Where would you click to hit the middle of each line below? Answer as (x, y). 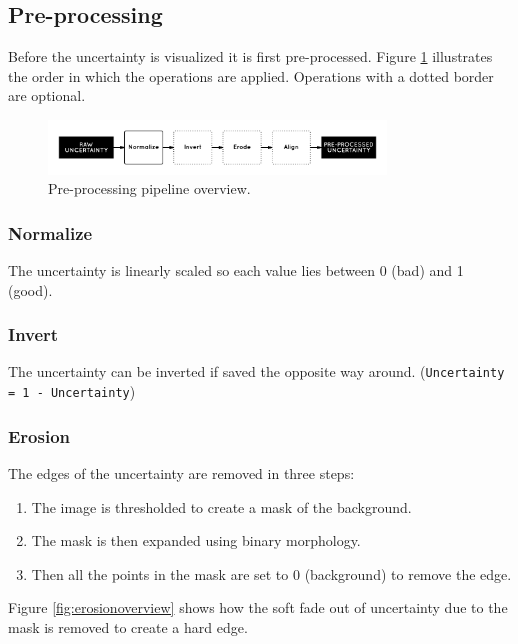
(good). (30, 289)
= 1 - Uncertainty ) (72, 391)
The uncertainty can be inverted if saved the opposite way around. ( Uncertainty (256, 371)
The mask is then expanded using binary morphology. (196, 540)
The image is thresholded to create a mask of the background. (221, 506)
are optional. (47, 95)
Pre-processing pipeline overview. (149, 188)
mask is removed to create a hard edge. (128, 626)
